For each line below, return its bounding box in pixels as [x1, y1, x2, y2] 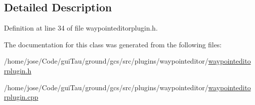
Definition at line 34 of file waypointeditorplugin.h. [4, 23, 158, 33]
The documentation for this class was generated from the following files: [4, 39, 222, 49]
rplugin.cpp [4, 92, 39, 102]
